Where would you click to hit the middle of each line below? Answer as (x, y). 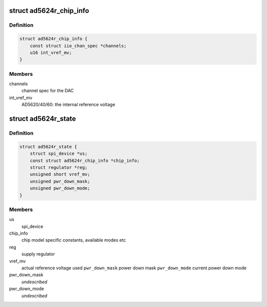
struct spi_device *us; (59, 154)
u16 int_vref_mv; (51, 52)
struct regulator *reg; (59, 167)
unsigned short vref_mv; (60, 174)
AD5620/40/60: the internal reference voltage (68, 104)
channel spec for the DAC (48, 91)
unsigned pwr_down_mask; (60, 181)
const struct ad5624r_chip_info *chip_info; (85, 160)
